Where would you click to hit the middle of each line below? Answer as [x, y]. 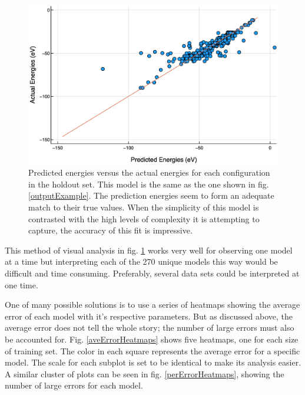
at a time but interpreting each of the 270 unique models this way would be [141, 261]
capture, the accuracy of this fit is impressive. [110, 230]
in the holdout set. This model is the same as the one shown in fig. [149, 184]
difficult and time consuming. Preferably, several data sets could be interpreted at [152, 273]
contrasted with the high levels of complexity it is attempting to [144, 218]
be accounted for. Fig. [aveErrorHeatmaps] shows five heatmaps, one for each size [152, 339]
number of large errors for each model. [74, 385]
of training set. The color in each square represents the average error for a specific [152, 350]
